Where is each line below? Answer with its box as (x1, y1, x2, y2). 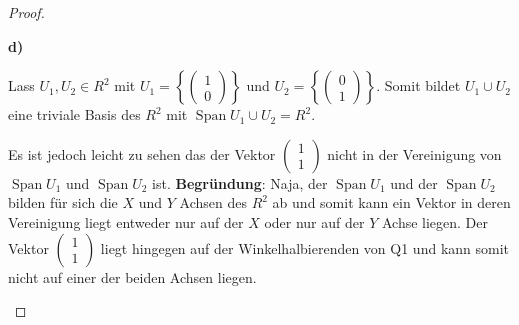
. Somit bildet (376, 75, 461, 96)
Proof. (8, 2, 45, 22)
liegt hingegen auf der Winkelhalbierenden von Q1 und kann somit (100, 237, 510, 258)
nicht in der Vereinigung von (327, 143, 502, 164)
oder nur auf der (264, 211, 365, 232)
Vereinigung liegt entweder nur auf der (8, 211, 244, 232)
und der (390, 172, 438, 193)
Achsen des (179, 192, 247, 213)
